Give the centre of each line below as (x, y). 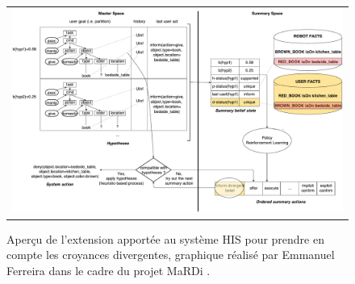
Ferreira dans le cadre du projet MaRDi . (109, 271)
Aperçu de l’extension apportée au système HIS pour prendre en (165, 238)
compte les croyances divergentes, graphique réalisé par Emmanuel (171, 255)
